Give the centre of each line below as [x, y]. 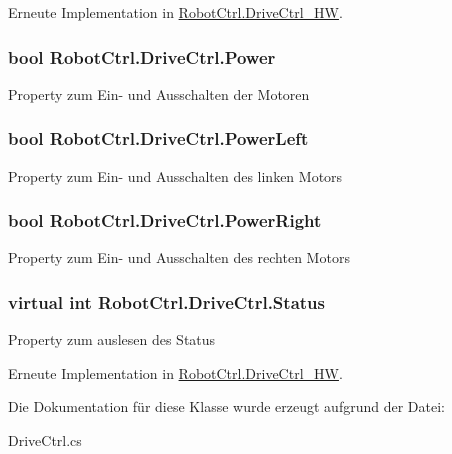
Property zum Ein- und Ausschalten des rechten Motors [179, 257]
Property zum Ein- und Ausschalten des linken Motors [175, 175]
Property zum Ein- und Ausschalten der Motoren [159, 93]
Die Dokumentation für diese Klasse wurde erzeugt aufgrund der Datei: [226, 406]
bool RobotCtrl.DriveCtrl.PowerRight [165, 220]
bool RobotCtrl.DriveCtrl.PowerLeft [158, 138]
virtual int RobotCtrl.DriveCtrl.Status [166, 301]
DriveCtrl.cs [45, 440]
